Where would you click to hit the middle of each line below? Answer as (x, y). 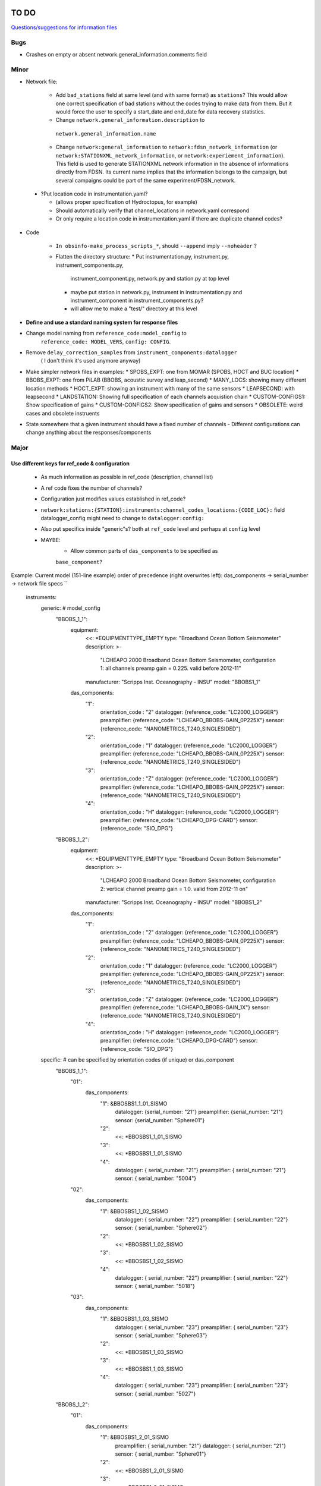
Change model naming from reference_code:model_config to (106, 333)
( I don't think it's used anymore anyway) (91, 361)
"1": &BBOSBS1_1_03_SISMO (134, 1319)
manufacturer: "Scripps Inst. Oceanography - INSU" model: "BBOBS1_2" (174, 902)
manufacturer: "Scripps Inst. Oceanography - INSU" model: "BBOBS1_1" (173, 682)
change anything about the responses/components (89, 432)
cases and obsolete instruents (63, 413)
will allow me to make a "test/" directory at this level (134, 308)
